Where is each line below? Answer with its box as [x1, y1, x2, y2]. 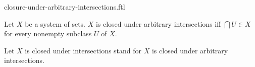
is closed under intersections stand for [25, 45, 142, 55]
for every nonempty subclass [4, 28, 92, 39]
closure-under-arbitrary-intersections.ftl [4, 2, 125, 12]
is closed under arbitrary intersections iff [95, 18, 221, 29]
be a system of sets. [25, 18, 85, 29]
